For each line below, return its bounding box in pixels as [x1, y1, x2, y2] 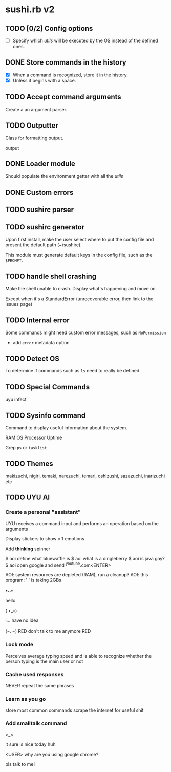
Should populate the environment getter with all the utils [5, 173, 124, 179]
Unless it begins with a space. [12, 77, 76, 84]
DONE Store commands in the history [5, 58, 126, 67]
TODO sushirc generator [5, 223, 85, 232]
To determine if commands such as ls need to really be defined [5, 368, 140, 374]
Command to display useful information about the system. [5, 425, 128, 431]
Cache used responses [5, 671, 64, 678]
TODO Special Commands [5, 383, 90, 391]
